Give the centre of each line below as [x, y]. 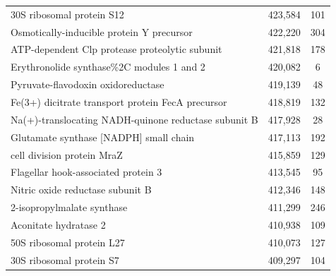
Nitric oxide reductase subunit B [81, 190]
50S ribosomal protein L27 [68, 242]
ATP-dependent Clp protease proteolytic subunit [116, 49]
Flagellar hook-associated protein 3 [86, 172]
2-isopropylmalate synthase [69, 207]
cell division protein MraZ [67, 154]
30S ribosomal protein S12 [67, 14]
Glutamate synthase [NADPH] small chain [103, 137]
